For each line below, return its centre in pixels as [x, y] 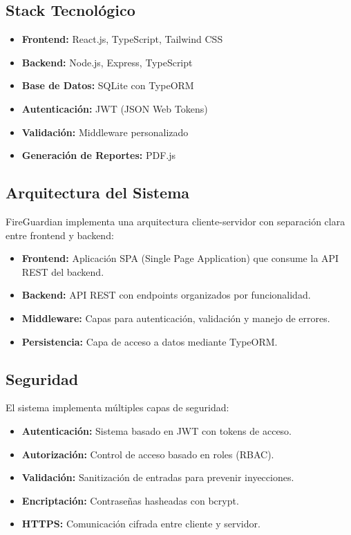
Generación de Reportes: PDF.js [99, 155]
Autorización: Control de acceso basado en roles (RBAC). [148, 454]
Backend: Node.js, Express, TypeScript [107, 62]
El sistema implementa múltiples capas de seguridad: [117, 407]
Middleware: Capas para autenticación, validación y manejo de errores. [176, 318]
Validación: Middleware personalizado [105, 132]
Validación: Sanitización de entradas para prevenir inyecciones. [158, 477]
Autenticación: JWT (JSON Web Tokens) [115, 108]
